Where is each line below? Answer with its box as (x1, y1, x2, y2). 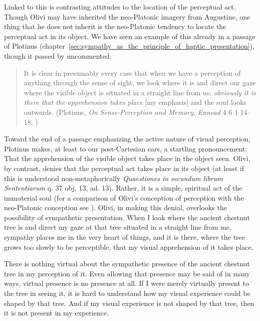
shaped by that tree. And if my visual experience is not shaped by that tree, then (4, 297, 254, 308)
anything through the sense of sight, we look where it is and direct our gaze (24, 77, 256, 88)
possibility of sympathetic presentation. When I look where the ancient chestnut (4, 212, 250, 222)
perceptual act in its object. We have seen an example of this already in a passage (4, 31, 255, 41)
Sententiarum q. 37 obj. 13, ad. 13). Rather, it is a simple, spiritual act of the (4, 183, 242, 193)
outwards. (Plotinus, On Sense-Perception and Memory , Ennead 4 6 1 (24, 106, 238, 117)
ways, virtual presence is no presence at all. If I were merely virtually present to (4, 278, 249, 288)
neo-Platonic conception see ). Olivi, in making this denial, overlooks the (4, 202, 227, 213)
